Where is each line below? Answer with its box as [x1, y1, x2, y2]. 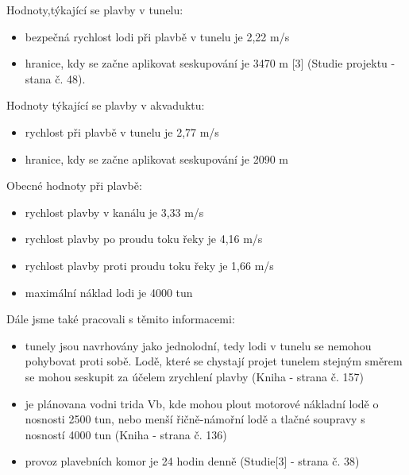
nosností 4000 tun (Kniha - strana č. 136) [25, 426, 227, 442]
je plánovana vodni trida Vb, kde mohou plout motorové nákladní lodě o [25, 395, 379, 411]
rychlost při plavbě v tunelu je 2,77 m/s [25, 123, 219, 140]
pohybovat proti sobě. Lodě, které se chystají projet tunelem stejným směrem [25, 353, 403, 369]
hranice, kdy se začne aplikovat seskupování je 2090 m [25, 150, 288, 167]
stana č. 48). [25, 70, 86, 87]
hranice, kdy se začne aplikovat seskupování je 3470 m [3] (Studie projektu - [25, 55, 395, 71]
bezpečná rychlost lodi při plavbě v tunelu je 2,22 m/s [25, 28, 290, 44]
